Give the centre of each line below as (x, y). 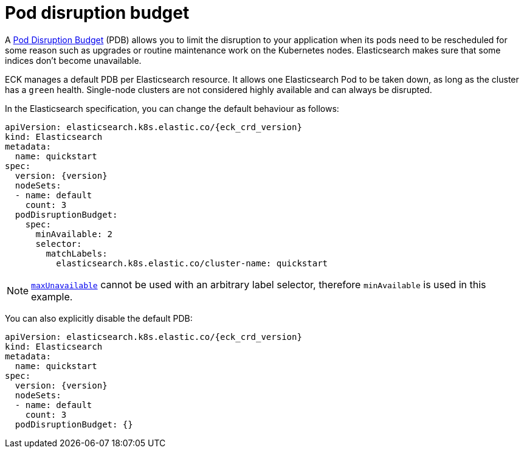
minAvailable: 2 (74, 234)
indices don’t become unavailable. (73, 60)
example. (52, 296)
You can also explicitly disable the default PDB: (99, 318)
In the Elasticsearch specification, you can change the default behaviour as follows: (172, 108)
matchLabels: (77, 253)
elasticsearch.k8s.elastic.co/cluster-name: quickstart (192, 263)
